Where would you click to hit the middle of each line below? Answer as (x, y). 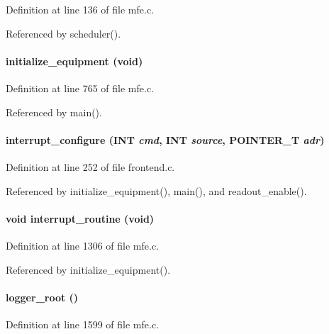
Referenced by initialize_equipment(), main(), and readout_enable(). (156, 190)
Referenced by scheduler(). (63, 33)
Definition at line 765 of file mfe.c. (80, 88)
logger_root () (42, 297)
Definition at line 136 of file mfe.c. (80, 9)
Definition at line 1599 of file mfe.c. (83, 324)
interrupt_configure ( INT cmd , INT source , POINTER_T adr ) (165, 139)
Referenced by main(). (54, 112)
